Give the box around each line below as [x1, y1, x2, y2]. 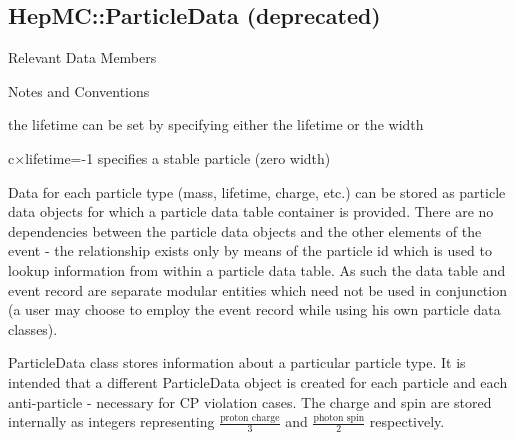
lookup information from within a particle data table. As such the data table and [8, 259, 506, 280]
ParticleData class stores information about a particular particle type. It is [8, 352, 466, 373]
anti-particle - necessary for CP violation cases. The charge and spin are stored [8, 391, 492, 412]
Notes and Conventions [8, 80, 150, 101]
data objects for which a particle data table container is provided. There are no [8, 201, 494, 222]
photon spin [313, 412, 365, 423]
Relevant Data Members [8, 47, 157, 68]
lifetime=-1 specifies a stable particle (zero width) [25, 147, 331, 168]
